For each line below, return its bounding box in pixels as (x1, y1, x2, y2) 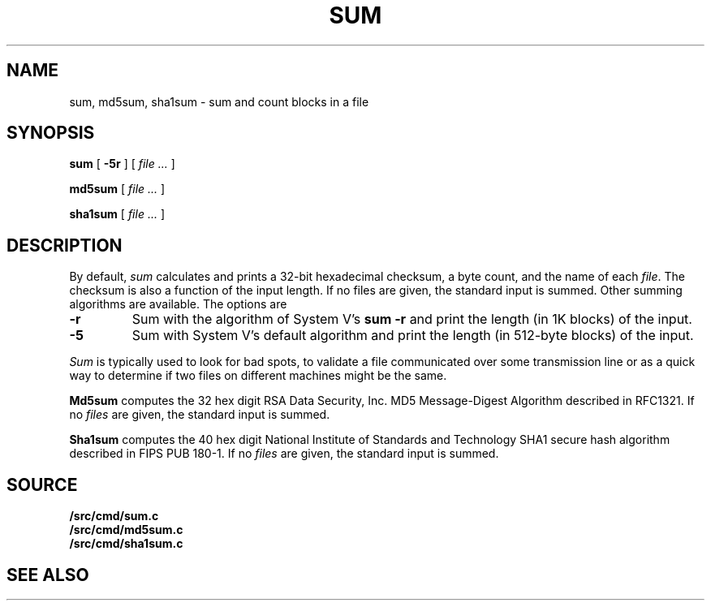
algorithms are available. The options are (69, 297, 287, 312)
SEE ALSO (6, 564, 89, 585)
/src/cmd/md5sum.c (69, 523, 183, 537)
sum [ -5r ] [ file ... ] (69, 157, 175, 171)
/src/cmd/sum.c (69, 509, 159, 523)
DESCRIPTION (6, 235, 123, 256)
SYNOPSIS (6, 123, 95, 144)
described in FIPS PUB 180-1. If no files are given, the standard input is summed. (69, 446, 499, 461)
